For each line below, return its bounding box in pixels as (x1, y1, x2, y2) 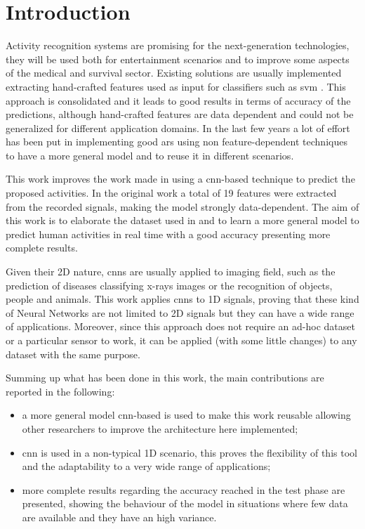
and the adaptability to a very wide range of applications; (22, 459, 271, 474)
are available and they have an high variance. (22, 509, 217, 524)
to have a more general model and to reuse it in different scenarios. (6, 148, 294, 162)
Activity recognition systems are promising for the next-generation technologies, (6, 38, 350, 53)
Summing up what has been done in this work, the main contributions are (6, 370, 324, 385)
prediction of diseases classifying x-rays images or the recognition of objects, (6, 277, 333, 292)
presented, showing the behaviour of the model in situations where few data (22, 496, 348, 511)
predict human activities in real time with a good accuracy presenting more (6, 226, 331, 241)
